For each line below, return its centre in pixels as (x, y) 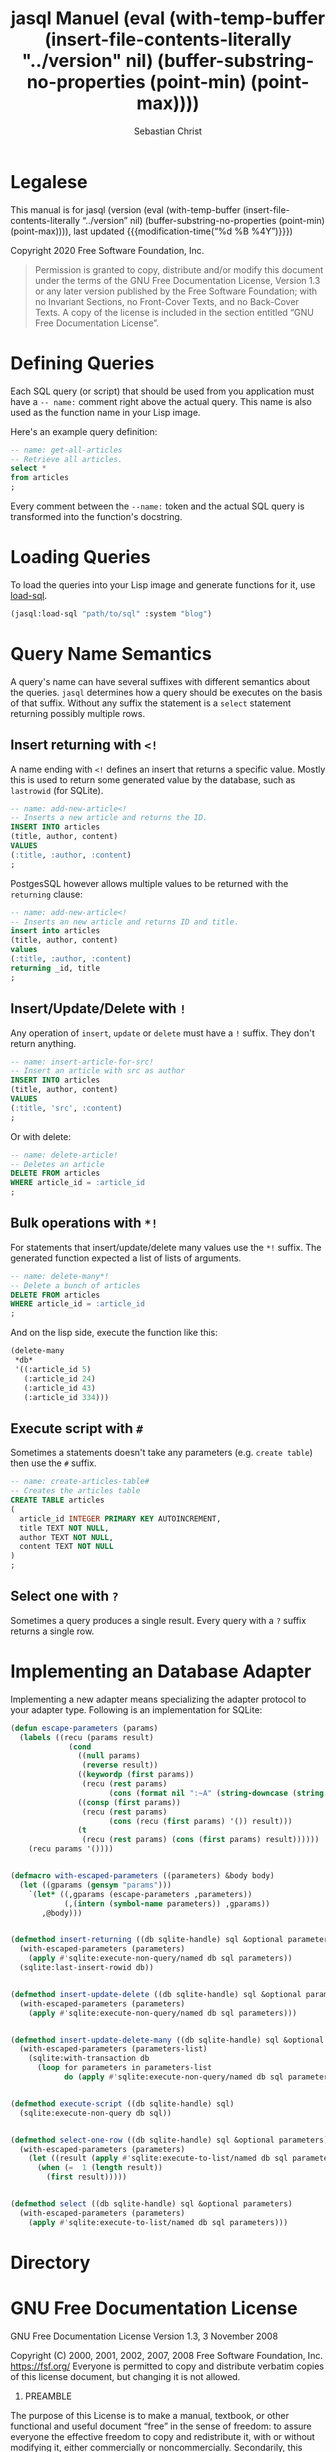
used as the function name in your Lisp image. (105, 412)
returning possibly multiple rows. (78, 713)
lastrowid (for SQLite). (57, 790)
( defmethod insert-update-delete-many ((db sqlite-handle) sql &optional (167, 2040)
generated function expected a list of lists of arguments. (126, 1258)
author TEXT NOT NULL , (66, 1537)
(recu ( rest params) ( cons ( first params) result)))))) (200, 1840)
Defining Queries (82, 363)
